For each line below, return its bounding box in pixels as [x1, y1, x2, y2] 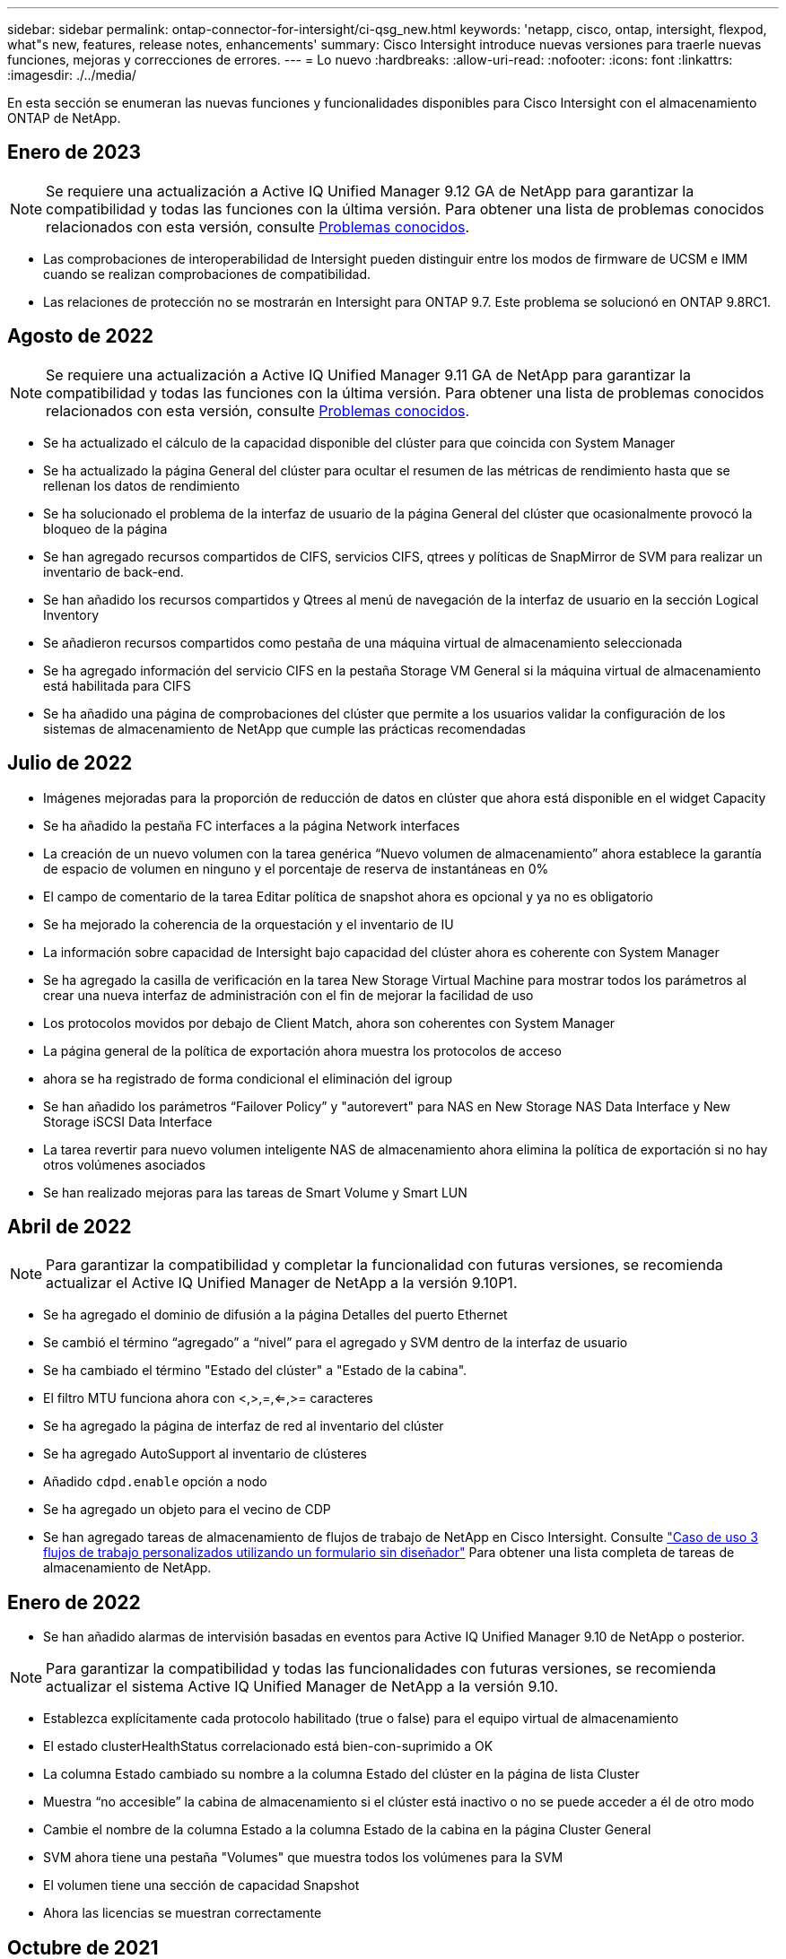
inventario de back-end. [43, 563, 184, 579]
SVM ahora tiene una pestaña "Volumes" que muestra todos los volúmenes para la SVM [43, 1850, 563, 1866]
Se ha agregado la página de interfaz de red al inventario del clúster [43, 1418, 444, 1434]
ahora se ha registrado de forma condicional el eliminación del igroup [43, 1070, 453, 1086]
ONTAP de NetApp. [7, 110, 121, 126]
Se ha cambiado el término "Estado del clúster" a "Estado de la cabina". [43, 1363, 467, 1379]
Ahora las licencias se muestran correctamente [43, 1905, 322, 1921]
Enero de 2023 [7, 141, 142, 164]
